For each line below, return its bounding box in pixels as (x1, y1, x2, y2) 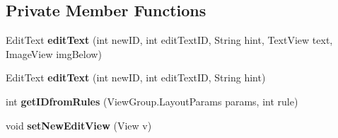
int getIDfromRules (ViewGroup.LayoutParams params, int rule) (6, 93, 298, 108)
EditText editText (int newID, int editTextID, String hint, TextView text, (6, 33, 333, 47)
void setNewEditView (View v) (6, 117, 152, 132)
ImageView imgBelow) (6, 46, 102, 61)
